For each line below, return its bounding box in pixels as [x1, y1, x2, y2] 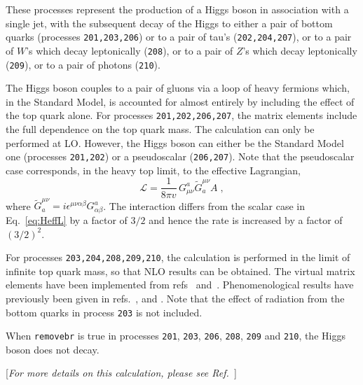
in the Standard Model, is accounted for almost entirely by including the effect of [6, 94, 355, 108]
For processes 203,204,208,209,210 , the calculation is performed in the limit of [6, 250, 350, 265]
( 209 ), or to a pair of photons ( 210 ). [6, 57, 160, 71]
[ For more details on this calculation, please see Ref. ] [6, 365, 237, 380]
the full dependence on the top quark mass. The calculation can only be [6, 122, 315, 136]
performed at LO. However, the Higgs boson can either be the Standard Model [6, 135, 344, 150]
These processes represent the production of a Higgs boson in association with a [6, 2, 349, 16]
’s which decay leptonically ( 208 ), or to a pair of [26, 43, 233, 57]
